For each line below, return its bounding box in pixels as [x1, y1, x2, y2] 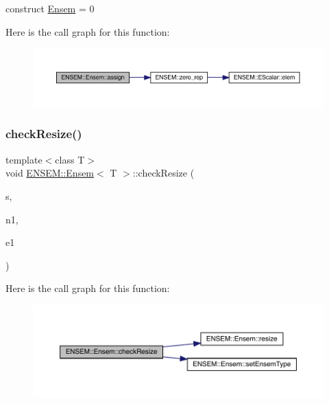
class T [55, 152, 85, 166]
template [5, 152, 42, 166]
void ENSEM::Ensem [5, 166, 95, 180]
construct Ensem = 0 [5, 1, 95, 15]
